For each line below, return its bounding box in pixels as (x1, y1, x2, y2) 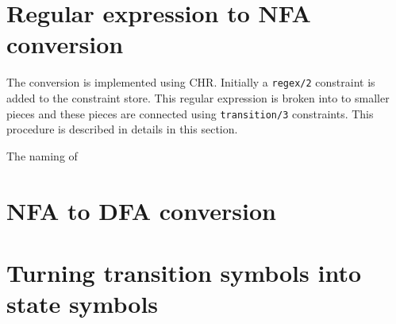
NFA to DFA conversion (6, 194, 276, 226)
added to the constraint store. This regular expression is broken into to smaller (6, 89, 390, 106)
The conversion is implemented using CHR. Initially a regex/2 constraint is (6, 74, 375, 91)
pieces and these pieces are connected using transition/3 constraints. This (6, 105, 374, 121)
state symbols (6, 287, 159, 320)
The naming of (6, 147, 78, 164)
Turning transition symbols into (6, 256, 361, 288)
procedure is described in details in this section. (6, 121, 238, 137)
